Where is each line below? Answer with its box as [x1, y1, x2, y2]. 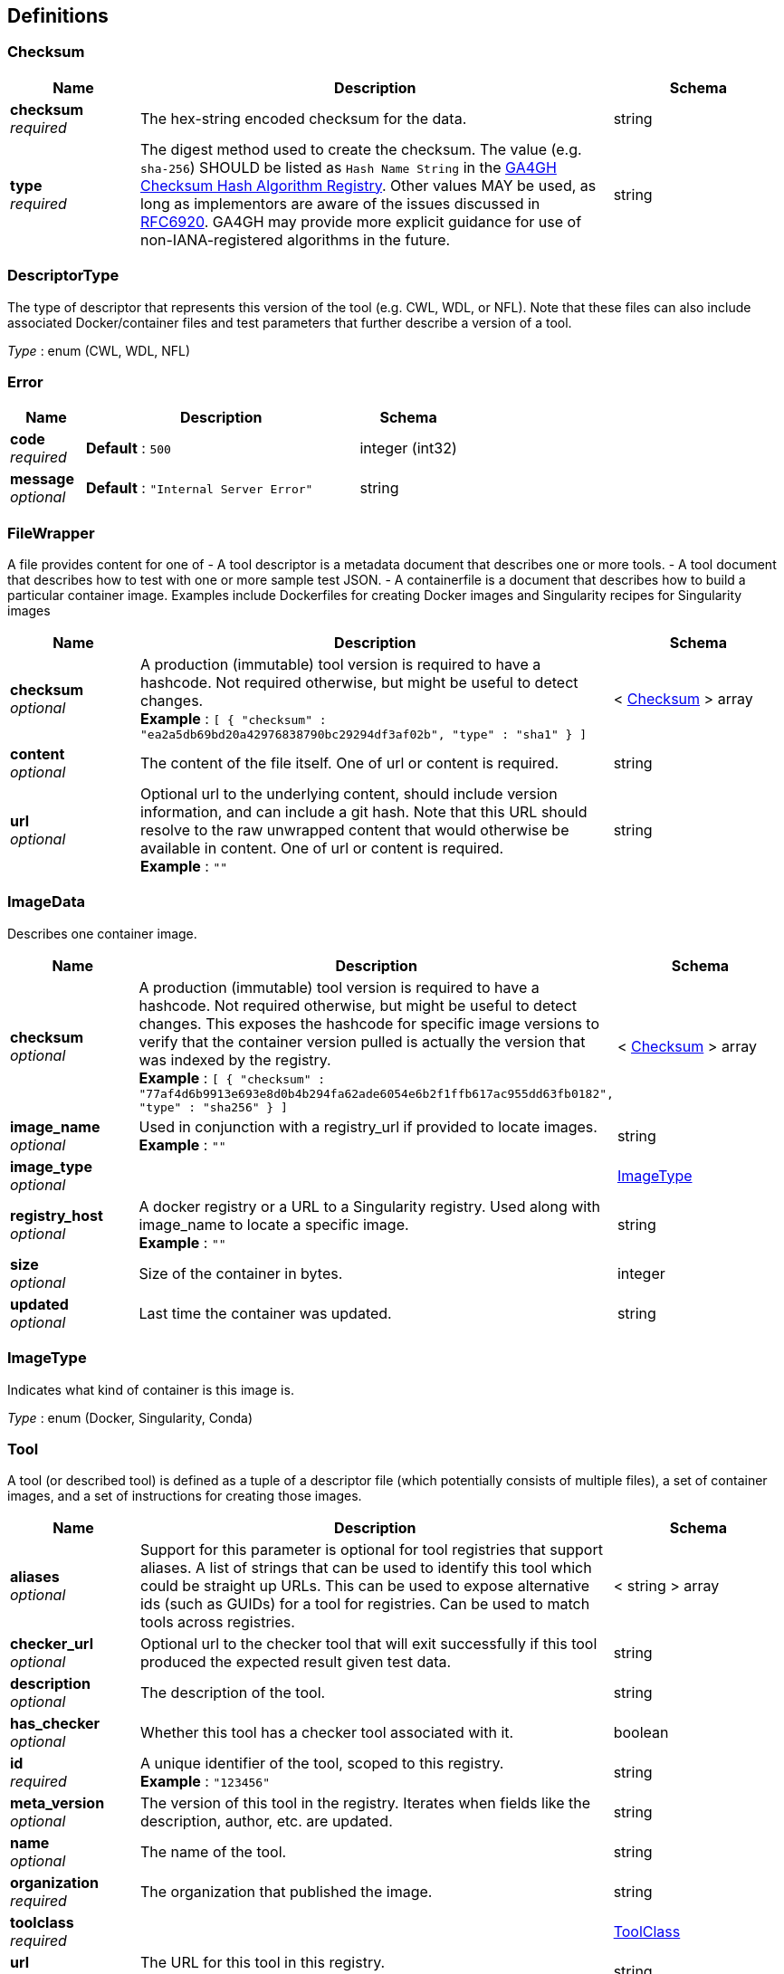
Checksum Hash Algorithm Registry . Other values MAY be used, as [139, 176, 597, 195]
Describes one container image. [7, 925, 197, 941]
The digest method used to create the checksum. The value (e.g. [139, 139, 582, 158]
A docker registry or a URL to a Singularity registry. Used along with [139, 1197, 600, 1216]
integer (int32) [359, 439, 457, 458]
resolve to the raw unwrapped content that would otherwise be [139, 821, 569, 840]
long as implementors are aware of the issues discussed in [139, 194, 540, 213]
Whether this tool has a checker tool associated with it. [139, 1723, 514, 1742]
